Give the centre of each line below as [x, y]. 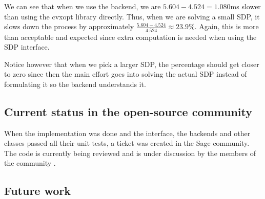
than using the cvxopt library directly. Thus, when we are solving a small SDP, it [132, 16]
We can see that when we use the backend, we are [83, 6]
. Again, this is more [227, 26]
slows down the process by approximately [69, 26]
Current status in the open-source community [128, 111]
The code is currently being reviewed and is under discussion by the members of [130, 153]
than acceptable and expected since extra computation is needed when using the [130, 37]
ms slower [246, 6]
